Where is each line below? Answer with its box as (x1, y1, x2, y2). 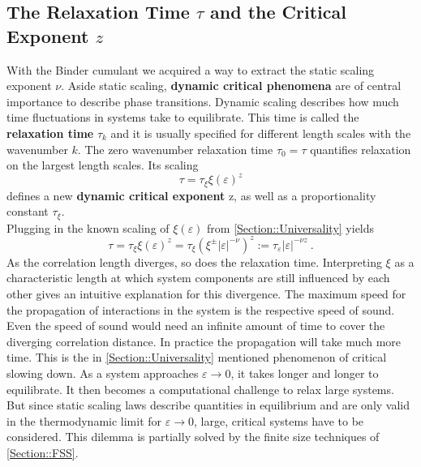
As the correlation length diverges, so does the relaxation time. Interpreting (6, 253, 382, 270)
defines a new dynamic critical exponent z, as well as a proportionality (6, 186, 376, 204)
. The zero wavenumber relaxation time (77, 140, 273, 157)
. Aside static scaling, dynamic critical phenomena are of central (61, 77, 402, 94)
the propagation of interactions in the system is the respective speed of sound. (6, 301, 395, 318)
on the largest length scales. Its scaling (6, 156, 199, 174)
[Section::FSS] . (6, 443, 79, 461)
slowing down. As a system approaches (6, 365, 199, 381)
